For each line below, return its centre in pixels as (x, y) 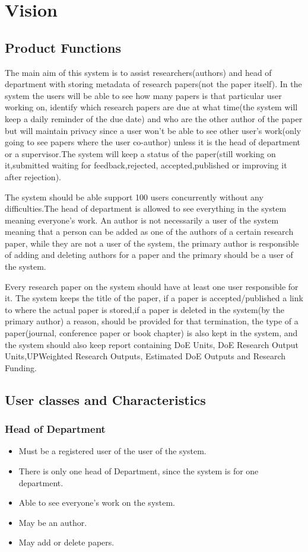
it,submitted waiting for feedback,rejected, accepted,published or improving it (146, 165)
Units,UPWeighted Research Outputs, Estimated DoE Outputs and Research (145, 356)
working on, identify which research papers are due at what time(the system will (151, 107)
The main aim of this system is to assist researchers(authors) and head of (138, 72)
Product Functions (63, 47)
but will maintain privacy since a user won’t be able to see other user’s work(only (153, 130)
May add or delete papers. (66, 542)
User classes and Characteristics (105, 399)
